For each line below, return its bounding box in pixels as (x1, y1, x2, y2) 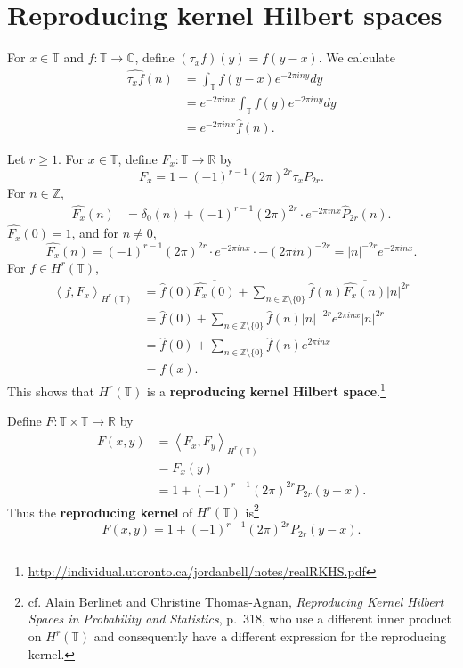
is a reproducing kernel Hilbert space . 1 (147, 379, 386, 400)
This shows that (7, 381, 94, 400)
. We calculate (318, 48, 396, 67)
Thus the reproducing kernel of (7, 502, 193, 521)
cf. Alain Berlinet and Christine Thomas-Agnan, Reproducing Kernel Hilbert (28, 591, 444, 610)
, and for (71, 224, 119, 242)
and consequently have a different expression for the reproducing (93, 627, 446, 646)
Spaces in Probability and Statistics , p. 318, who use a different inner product (28, 609, 451, 628)
